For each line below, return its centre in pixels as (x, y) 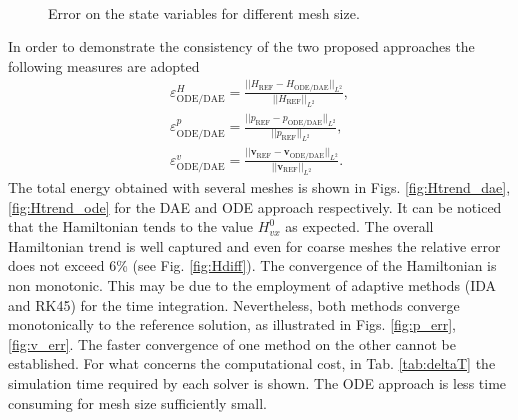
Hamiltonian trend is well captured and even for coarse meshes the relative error (254, 245)
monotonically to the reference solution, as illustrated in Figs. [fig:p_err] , (232, 324)
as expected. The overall (359, 226)
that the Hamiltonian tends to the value (131, 226)
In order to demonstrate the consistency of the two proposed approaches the (241, 46)
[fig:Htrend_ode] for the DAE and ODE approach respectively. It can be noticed (255, 206)
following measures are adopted (104, 65)
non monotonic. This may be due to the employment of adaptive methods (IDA (252, 284)
